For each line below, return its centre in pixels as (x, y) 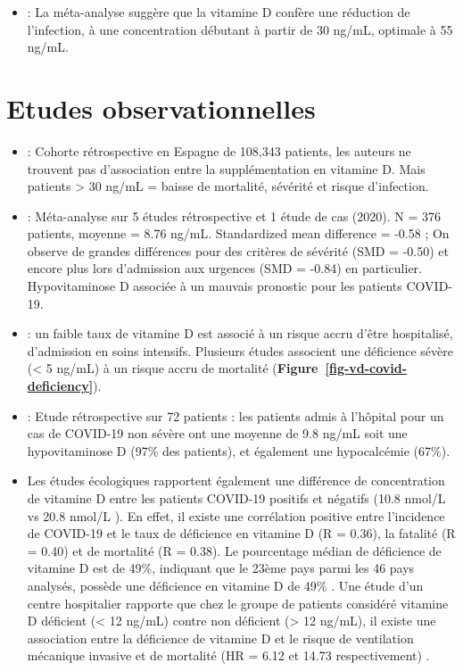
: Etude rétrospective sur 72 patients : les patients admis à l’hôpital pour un (236, 415)
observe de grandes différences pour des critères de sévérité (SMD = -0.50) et (238, 250)
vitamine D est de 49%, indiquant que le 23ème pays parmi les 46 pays (221, 568)
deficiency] (60, 386)
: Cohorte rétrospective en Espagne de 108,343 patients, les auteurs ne (219, 150)
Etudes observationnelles (161, 108)
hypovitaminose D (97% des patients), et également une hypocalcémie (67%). (239, 450)
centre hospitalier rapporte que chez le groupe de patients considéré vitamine (238, 603)
